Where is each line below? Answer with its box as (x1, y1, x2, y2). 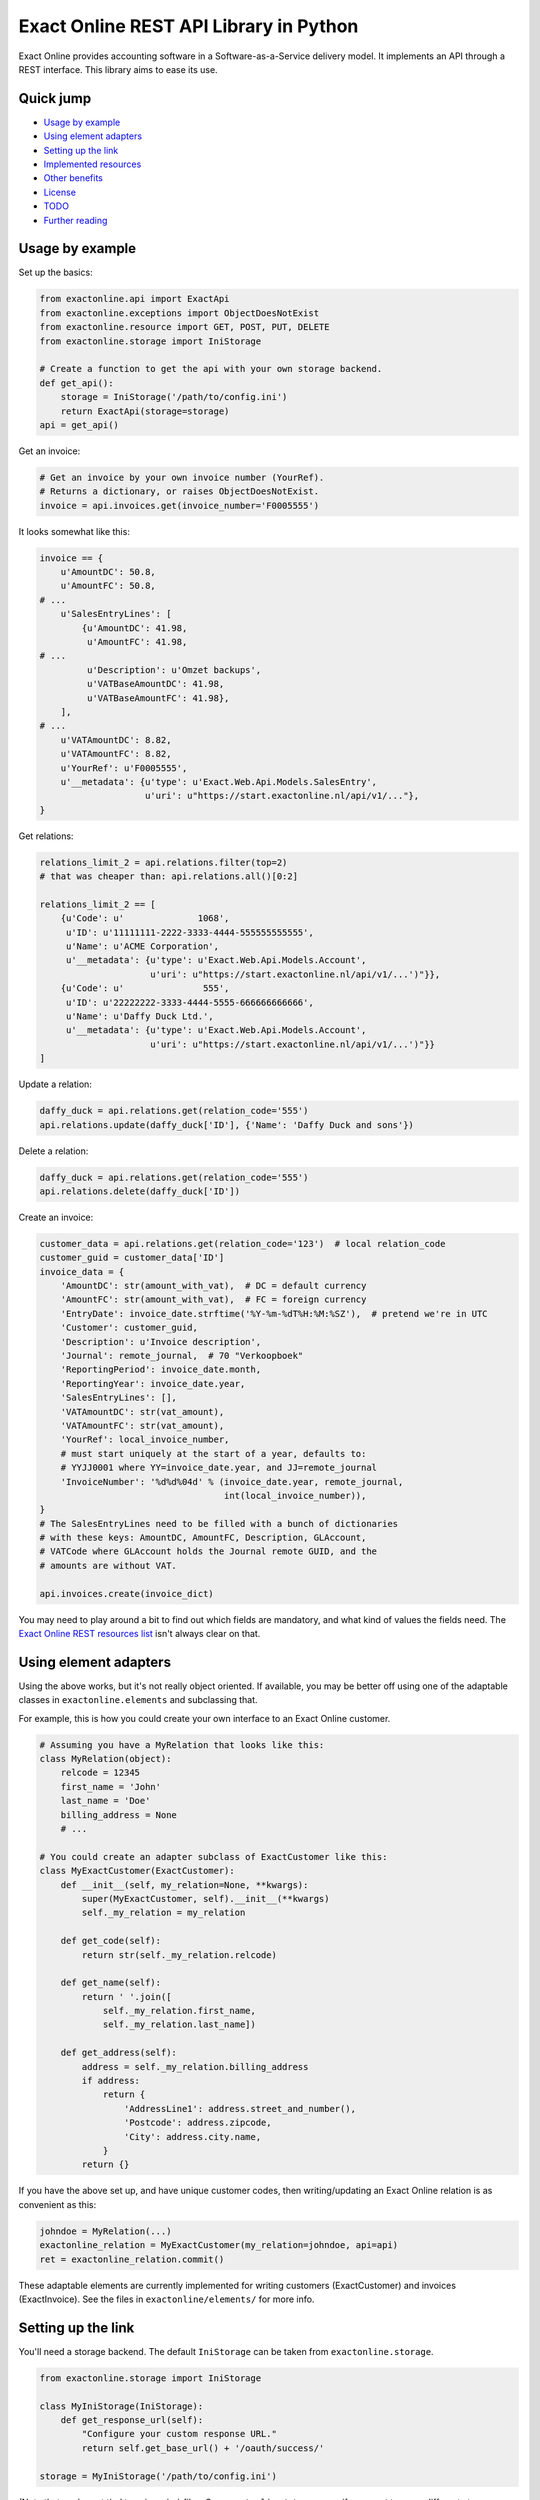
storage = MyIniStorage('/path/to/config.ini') (39, 2470, 277, 2482)
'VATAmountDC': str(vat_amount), (60, 1406, 225, 1417)
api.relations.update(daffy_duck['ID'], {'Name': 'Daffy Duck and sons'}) (39, 1119, 415, 1130)
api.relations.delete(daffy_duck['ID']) (39, 1185, 240, 1197)
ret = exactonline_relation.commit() (39, 2253, 225, 2265)
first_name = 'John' (60, 1781, 162, 1792)
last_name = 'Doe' (60, 1795, 151, 1807)
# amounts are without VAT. (39, 1560, 177, 1571)
